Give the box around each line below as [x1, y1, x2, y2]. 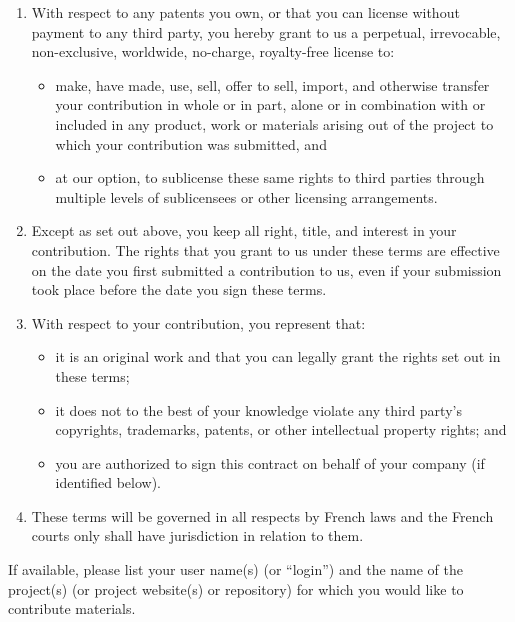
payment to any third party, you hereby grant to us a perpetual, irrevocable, [31, 21, 501, 42]
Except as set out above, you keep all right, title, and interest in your [31, 220, 457, 241]
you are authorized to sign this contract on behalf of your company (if [55, 452, 485, 473]
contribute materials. [8, 598, 136, 619]
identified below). [55, 472, 161, 493]
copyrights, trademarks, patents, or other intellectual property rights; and [55, 419, 507, 440]
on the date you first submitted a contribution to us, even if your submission [31, 259, 502, 280]
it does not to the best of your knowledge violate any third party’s [55, 399, 462, 420]
